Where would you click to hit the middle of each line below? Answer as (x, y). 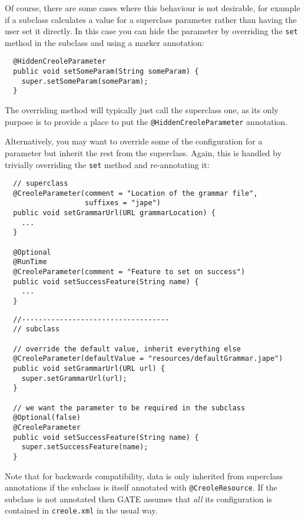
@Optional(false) (47, 418)
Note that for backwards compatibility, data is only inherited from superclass (144, 475)
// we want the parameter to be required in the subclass (129, 408)
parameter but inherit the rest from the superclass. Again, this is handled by (143, 152)
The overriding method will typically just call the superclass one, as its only (142, 110)
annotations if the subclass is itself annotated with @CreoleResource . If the (141, 487)
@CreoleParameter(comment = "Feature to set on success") (129, 272)
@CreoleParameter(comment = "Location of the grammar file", (135, 193)
